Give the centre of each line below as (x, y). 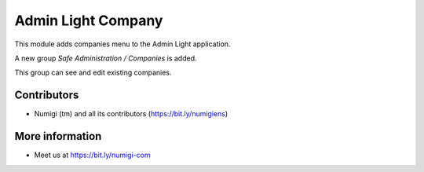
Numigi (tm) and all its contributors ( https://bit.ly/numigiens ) (131, 114)
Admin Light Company (89, 20)
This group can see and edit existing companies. (93, 73)
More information (58, 136)
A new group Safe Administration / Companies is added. (106, 58)
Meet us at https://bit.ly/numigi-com (92, 155)
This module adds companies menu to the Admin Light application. (122, 44)
